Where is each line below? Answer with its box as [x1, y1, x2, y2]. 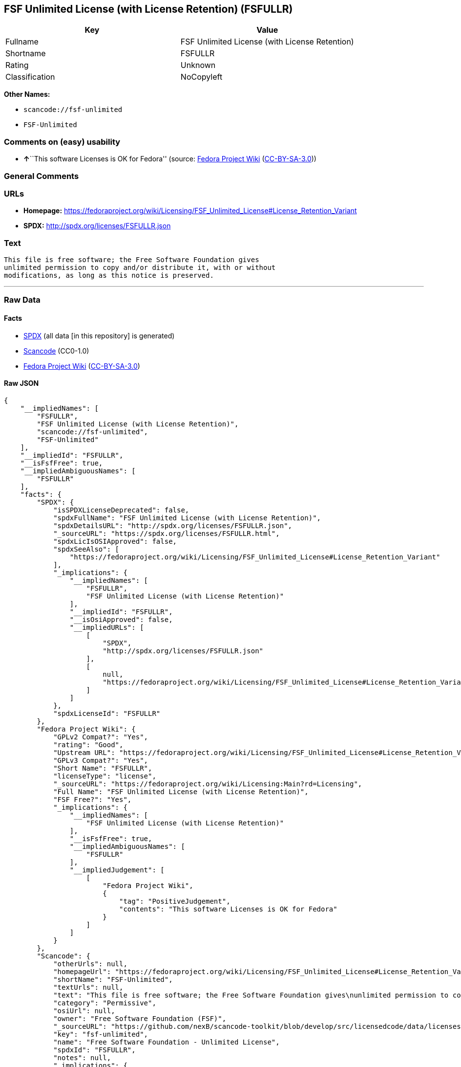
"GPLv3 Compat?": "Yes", [53, 756, 148, 764]
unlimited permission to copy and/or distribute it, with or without [4, 264, 276, 272]
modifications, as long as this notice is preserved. [4, 271, 214, 280]
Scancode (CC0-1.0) [23, 346, 89, 355]
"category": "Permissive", [53, 999, 156, 1007]
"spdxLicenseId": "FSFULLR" [53, 709, 161, 717]
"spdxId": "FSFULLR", [53, 1045, 136, 1054]
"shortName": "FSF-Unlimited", [53, 975, 173, 983]
